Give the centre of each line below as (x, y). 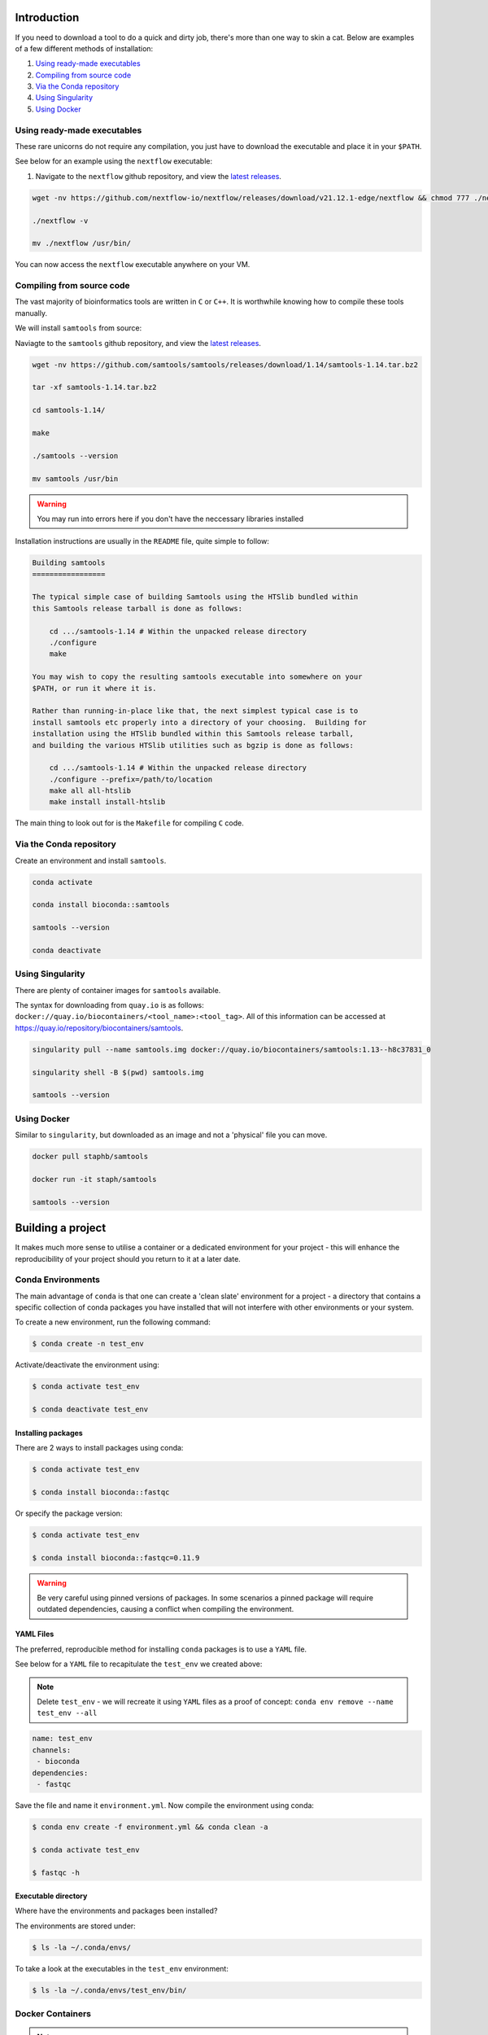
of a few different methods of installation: (84, 48)
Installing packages (49, 1433)
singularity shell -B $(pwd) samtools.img (118, 1072)
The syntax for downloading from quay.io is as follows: (110, 1005)
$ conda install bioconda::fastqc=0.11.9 (116, 1558)
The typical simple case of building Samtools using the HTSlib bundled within (195, 597)
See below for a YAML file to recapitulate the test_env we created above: (139, 1664)
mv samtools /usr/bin (75, 479)
